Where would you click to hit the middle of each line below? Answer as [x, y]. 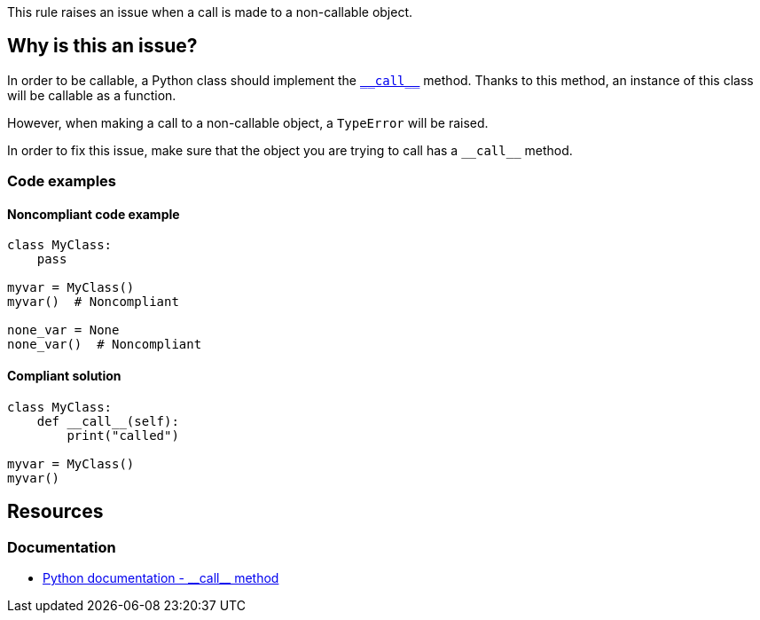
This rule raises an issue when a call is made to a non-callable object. [210, 12]
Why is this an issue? [102, 46]
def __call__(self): [108, 421]
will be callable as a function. [92, 95]
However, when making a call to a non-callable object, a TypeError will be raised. [248, 122]
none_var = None [63, 330]
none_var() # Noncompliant [105, 345]
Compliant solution [64, 376]
